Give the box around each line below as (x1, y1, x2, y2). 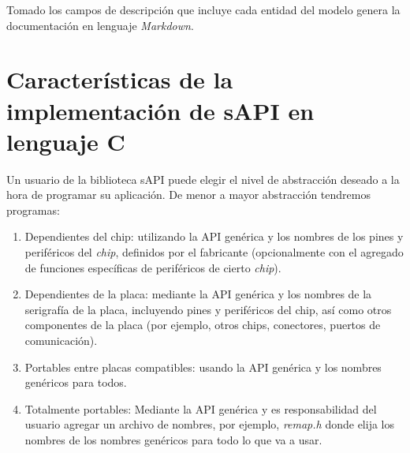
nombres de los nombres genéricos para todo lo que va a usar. (24, 432, 322, 447)
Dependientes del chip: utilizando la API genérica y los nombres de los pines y (24, 228, 404, 245)
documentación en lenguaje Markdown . (6, 17, 194, 33)
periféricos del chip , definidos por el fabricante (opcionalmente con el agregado (24, 244, 404, 260)
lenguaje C (6, 125, 125, 157)
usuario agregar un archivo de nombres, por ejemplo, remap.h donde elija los (24, 416, 394, 432)
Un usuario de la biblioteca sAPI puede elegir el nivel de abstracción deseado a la (6, 170, 400, 187)
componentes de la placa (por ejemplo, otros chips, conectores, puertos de (24, 316, 381, 333)
